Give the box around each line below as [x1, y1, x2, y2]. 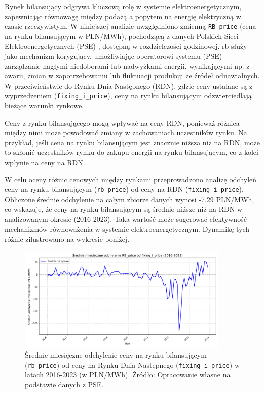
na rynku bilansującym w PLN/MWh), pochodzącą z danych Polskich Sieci [5, 30, 239, 41]
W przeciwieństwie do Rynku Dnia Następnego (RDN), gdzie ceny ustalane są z [5, 80, 253, 91]
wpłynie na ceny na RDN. [5, 157, 85, 168]
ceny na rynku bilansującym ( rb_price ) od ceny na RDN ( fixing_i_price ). [5, 184, 244, 194]
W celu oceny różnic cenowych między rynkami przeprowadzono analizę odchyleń [5, 174, 257, 184]
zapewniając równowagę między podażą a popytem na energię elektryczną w [5, 11, 241, 21]
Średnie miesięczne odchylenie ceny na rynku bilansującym [25, 349, 207, 360]
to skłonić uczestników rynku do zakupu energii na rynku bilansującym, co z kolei [5, 147, 258, 158]
